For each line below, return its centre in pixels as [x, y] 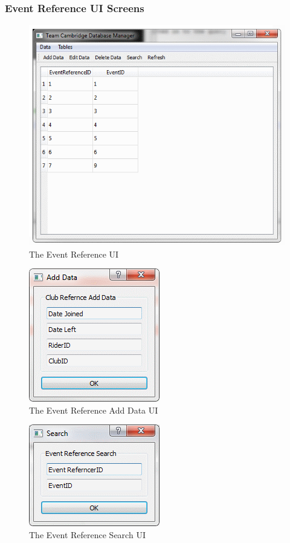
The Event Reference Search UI [87, 535]
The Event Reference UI [74, 254]
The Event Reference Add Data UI [94, 410]
